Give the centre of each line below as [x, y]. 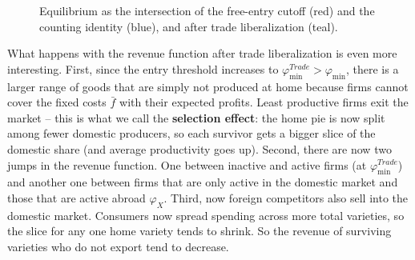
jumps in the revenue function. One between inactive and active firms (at [187, 164]
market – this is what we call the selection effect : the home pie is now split [196, 117]
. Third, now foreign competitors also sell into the [286, 197]
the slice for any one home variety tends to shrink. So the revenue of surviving [199, 231]
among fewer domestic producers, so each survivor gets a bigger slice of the [191, 133]
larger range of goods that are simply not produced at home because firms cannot [208, 86]
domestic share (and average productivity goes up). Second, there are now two [199, 148]
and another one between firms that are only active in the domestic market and [203, 182]
